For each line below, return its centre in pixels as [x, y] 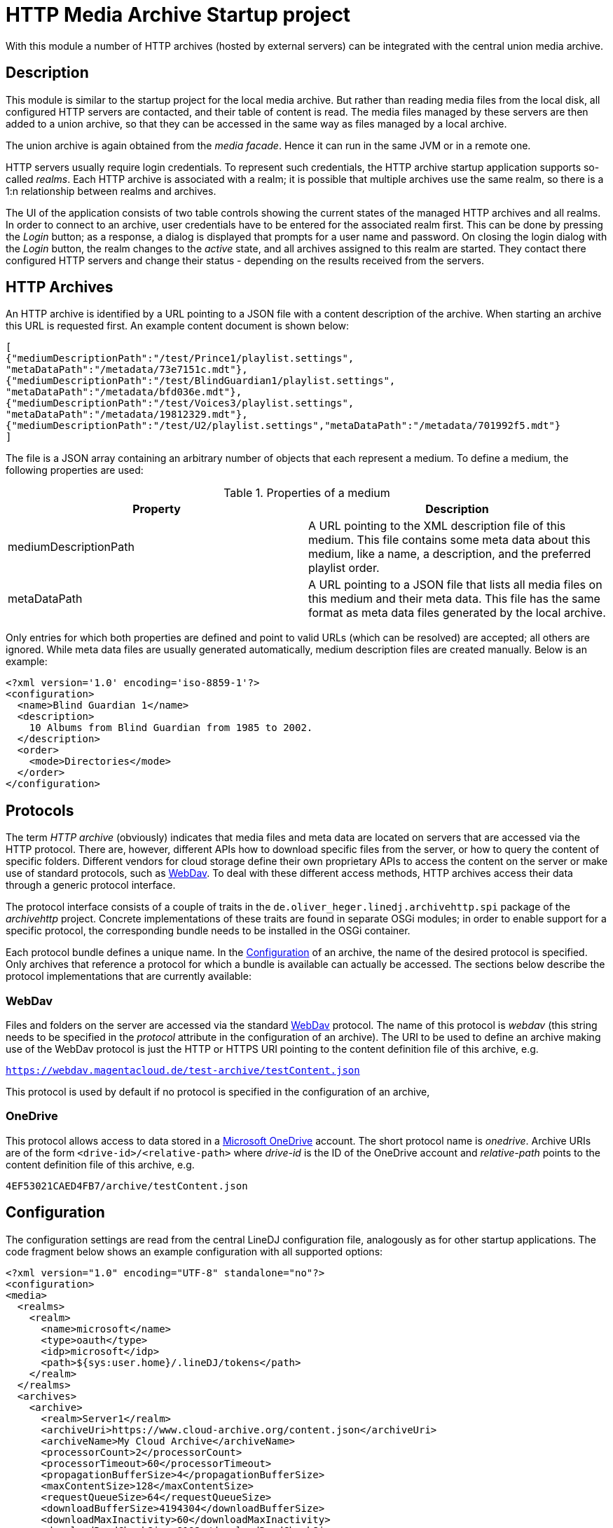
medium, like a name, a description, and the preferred [450, 554]
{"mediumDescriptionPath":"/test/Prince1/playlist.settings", [180, 359]
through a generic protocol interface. [91, 885]
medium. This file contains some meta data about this [449, 540]
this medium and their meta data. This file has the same [454, 599]
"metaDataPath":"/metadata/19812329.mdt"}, [127, 415]
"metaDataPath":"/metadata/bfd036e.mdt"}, [124, 392]
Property [157, 509]
